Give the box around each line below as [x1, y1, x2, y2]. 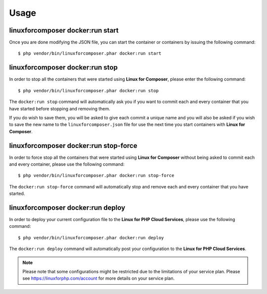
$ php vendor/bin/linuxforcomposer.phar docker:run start [18, 51, 162, 56]
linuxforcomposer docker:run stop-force [9, 141, 137, 150]
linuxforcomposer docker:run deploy [9, 203, 126, 212]
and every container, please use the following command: [9, 161, 125, 167]
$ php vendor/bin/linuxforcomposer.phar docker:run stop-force [18, 173, 175, 179]
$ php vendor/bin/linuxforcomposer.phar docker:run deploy [18, 235, 164, 240]
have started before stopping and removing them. [9, 106, 111, 111]
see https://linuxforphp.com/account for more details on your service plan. [22, 275, 175, 281]
